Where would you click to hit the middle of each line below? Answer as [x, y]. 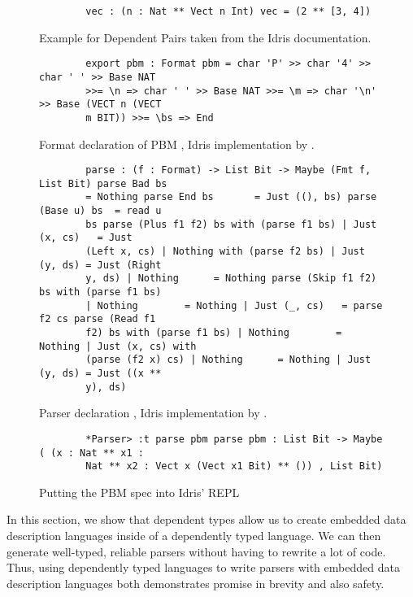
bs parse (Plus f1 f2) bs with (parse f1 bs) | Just [231, 224]
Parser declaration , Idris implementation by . [153, 413]
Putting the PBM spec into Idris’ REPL [139, 492]
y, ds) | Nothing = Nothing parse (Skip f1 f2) [231, 279]
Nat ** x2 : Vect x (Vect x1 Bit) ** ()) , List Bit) [234, 466]
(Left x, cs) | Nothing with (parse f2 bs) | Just [225, 252]
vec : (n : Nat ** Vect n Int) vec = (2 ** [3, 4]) [228, 11]
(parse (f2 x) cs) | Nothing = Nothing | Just [228, 360]
